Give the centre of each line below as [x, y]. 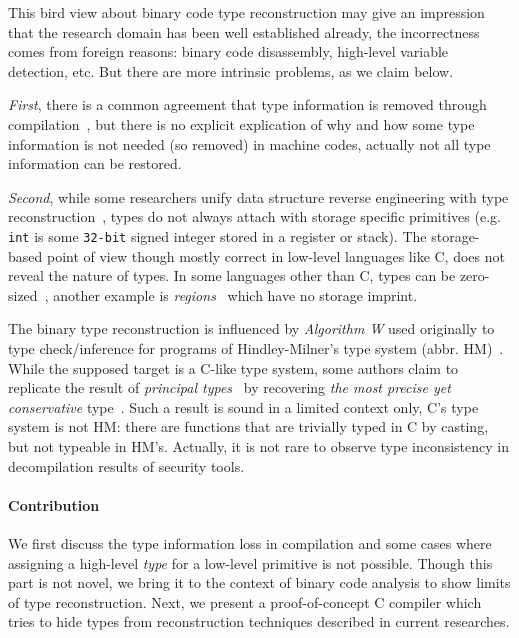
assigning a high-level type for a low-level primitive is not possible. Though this [250, 562]
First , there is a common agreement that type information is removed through [247, 104]
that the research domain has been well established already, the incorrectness [244, 31]
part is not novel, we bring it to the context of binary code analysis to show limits [259, 582]
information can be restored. [95, 163]
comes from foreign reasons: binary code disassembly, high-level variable [228, 51]
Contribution [54, 504]
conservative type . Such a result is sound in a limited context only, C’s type [243, 406]
